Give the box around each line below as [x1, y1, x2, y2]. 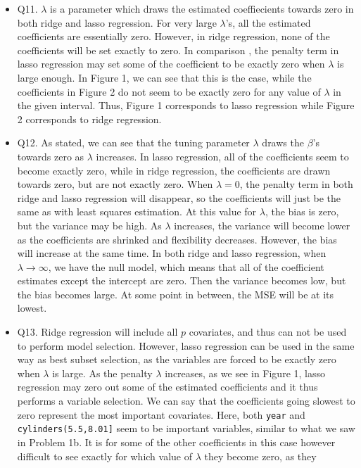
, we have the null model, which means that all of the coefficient [48, 259, 324, 274]
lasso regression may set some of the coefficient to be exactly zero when [17, 56, 325, 71]
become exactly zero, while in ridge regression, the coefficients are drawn [17, 163, 331, 177]
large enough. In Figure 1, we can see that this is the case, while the [17, 70, 312, 84]
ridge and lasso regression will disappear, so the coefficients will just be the [17, 190, 341, 205]
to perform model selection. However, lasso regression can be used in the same [17, 338, 355, 353]
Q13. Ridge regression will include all [17, 324, 178, 339]
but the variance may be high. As [17, 217, 162, 232]
